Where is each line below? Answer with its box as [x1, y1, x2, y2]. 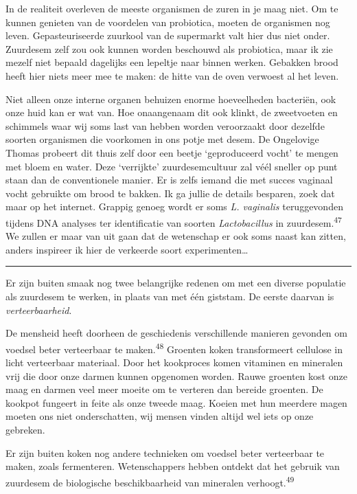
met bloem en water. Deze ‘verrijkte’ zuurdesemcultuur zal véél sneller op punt [5, 159, 338, 173]
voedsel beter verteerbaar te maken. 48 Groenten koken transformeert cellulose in [5, 339, 343, 356]
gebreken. [5, 422, 45, 436]
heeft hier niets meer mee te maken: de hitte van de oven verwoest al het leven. [5, 68, 339, 82]
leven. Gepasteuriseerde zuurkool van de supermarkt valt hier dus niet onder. [5, 28, 330, 43]
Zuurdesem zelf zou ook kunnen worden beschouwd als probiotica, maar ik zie [5, 41, 333, 56]
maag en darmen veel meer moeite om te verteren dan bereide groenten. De [5, 382, 323, 396]
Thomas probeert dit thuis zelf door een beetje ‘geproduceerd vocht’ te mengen [5, 145, 338, 159]
